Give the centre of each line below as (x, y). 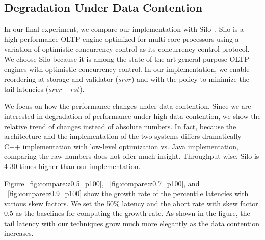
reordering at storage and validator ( (61, 79)
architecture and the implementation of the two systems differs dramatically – (126, 136)
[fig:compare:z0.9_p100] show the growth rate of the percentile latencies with (128, 193)
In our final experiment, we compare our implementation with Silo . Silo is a (124, 29)
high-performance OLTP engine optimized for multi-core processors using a (122, 39)
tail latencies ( (26, 89)
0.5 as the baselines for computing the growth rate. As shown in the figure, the (127, 213)
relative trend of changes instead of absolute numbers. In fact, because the (120, 126)
